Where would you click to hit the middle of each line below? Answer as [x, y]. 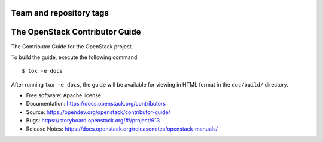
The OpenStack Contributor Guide [76, 32]
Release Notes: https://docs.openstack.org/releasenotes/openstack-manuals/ [122, 129]
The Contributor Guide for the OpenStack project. [72, 46]
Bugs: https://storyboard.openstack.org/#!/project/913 [93, 121]
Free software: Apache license [64, 95]
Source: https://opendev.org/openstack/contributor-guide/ [98, 112]
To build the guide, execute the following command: [75, 57]
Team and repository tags [60, 13]
